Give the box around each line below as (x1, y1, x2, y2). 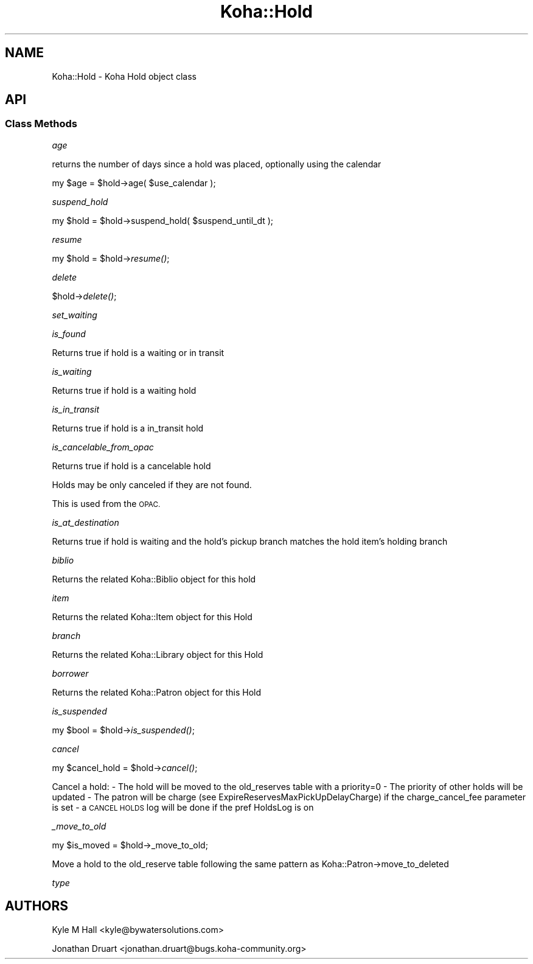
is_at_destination (52, 517, 119, 528)
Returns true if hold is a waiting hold (52, 385, 197, 396)
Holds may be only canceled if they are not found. (52, 479, 252, 490)
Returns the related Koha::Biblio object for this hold (52, 573, 256, 584)
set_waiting (52, 309, 97, 320)
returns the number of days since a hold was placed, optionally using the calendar (52, 158, 381, 169)
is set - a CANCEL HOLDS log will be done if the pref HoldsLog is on (52, 802, 314, 812)
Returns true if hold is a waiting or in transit (52, 347, 225, 358)
